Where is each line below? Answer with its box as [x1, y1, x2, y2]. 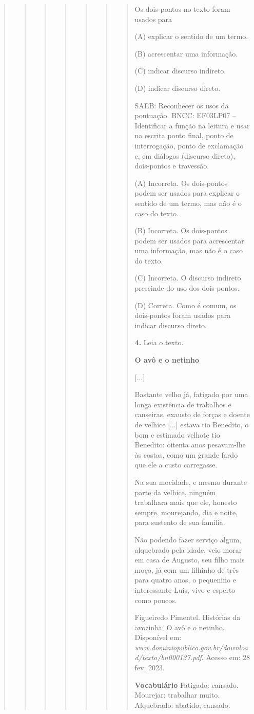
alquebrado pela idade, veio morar [134, 544, 242, 555]
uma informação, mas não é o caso [134, 245, 243, 256]
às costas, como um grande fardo [134, 449, 238, 460]
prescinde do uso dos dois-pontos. [134, 283, 240, 293]
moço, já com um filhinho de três [134, 564, 239, 575]
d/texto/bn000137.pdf [134, 652, 202, 663]
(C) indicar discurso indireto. [134, 65, 226, 76]
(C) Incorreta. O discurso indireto [134, 272, 241, 283]
